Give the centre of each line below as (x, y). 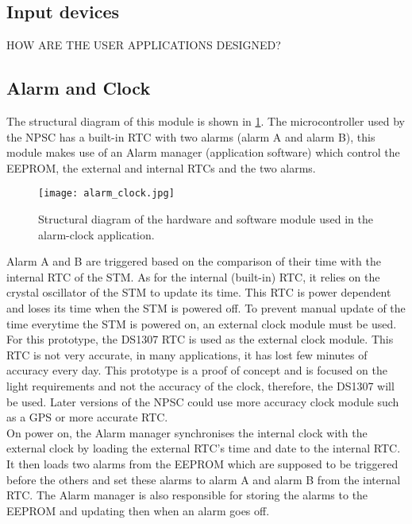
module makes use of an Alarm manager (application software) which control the (203, 152)
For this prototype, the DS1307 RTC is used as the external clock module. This (200, 339)
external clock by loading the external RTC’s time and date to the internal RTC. (204, 448)
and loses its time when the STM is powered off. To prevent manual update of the (206, 308)
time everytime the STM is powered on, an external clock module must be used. (202, 323)
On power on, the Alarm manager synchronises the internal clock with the (187, 432)
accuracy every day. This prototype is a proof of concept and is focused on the (197, 370)
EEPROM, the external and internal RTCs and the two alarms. (161, 167)
